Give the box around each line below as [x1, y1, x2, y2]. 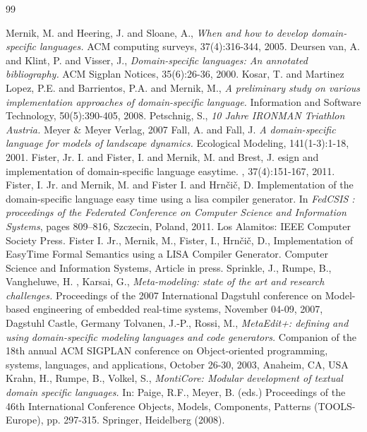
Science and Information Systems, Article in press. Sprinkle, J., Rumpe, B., [6, 260, 332, 275]
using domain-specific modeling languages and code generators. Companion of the [6, 329, 356, 344]
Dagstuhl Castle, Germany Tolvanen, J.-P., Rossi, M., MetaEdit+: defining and [6, 316, 349, 330]
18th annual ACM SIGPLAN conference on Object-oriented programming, [6, 343, 328, 358]
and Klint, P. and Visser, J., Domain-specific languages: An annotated [6, 52, 308, 67]
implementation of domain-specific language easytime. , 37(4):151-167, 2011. [6, 163, 335, 178]
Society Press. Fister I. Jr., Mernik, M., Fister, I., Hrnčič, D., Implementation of [6, 232, 353, 247]
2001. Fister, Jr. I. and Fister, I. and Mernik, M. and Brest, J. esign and [6, 149, 319, 164]
